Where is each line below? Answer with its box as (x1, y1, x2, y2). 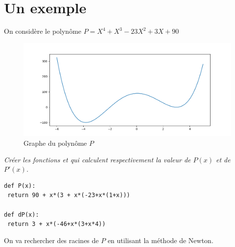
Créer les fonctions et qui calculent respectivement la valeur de (4, 154, 191, 164)
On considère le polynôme (4, 26, 82, 36)
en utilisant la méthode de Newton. (107, 235, 213, 245)
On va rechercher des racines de (4, 235, 99, 245)
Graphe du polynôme (23, 138, 87, 148)
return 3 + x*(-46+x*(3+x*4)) (7, 221, 106, 228)
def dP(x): (4, 211, 39, 218)
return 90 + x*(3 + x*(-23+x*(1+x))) (7, 192, 130, 199)
